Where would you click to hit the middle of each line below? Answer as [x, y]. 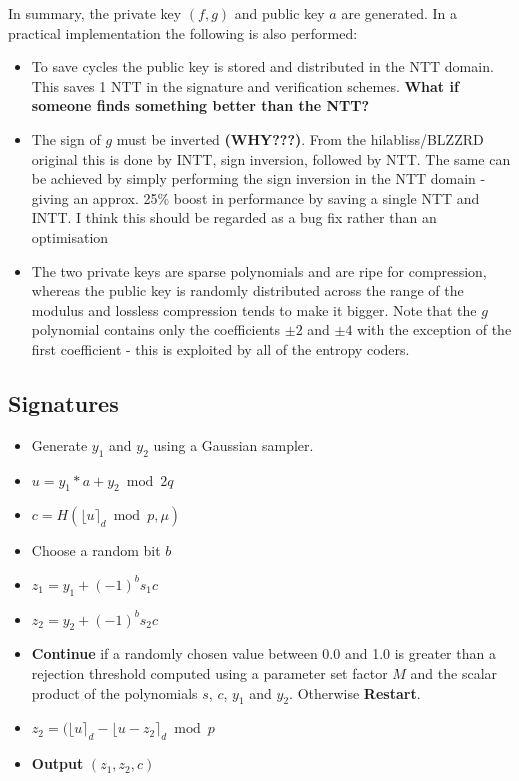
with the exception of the [434, 329]
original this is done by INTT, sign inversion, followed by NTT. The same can [271, 158]
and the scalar [454, 673]
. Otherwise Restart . [355, 692]
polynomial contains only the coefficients [156, 329]
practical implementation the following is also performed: [183, 32]
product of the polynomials [114, 692]
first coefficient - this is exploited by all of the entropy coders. [220, 348]
